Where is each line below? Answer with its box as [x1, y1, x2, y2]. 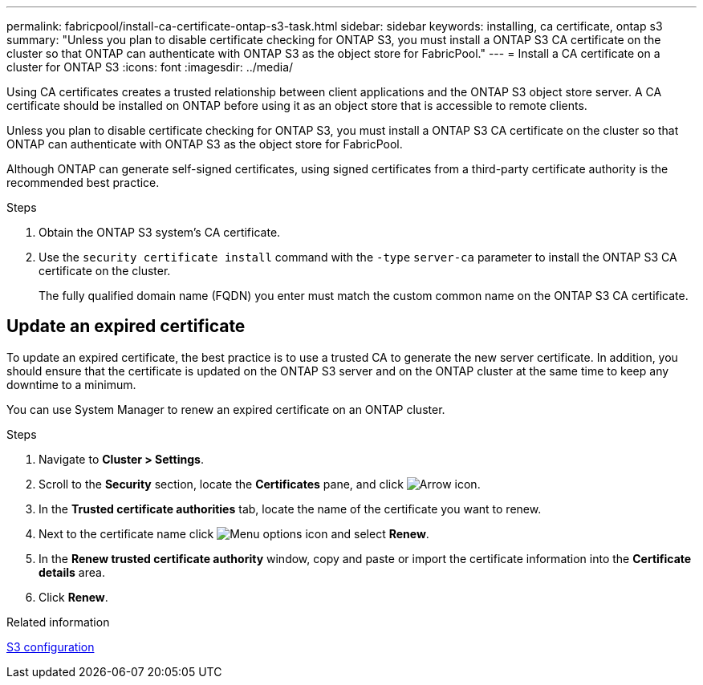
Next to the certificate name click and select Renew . [39, 526, 429, 541]
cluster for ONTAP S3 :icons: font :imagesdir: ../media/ [6, 60, 294, 74]
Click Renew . [39, 590, 108, 604]
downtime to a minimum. [6, 377, 136, 391]
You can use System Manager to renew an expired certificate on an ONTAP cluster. [6, 402, 445, 416]
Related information [6, 614, 110, 629]
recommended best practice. [6, 176, 160, 189]
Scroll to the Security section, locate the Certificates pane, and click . [39, 476, 481, 491]
